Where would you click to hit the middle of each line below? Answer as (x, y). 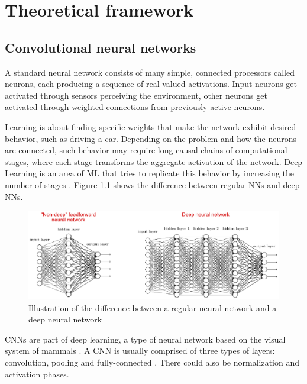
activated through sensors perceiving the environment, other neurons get (136, 95)
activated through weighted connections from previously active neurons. (135, 107)
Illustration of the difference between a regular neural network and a (153, 307)
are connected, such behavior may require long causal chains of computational (146, 150)
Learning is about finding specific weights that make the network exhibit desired (151, 126)
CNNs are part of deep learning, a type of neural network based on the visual (145, 339)
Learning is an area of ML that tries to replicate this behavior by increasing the (149, 173)
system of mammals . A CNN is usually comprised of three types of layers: (140, 351)
